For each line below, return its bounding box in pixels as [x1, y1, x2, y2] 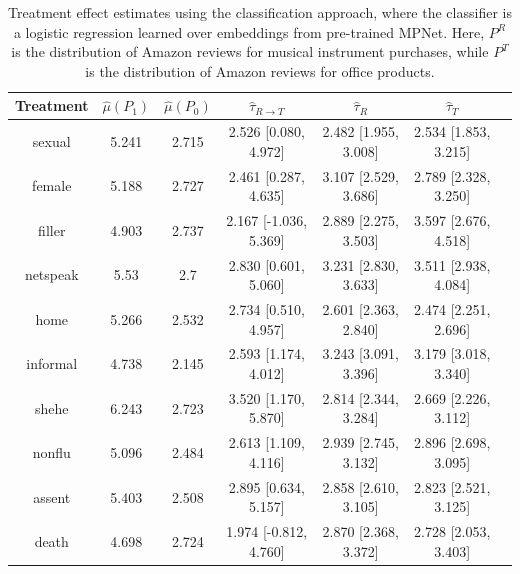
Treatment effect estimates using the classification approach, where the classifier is [8, 2, 512, 22]
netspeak [24, 264, 79, 285]
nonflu [32, 442, 71, 463]
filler [38, 219, 66, 240]
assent [33, 486, 71, 507]
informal [26, 353, 78, 374]
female [32, 175, 72, 196]
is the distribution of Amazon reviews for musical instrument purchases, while [11, 41, 489, 62]
